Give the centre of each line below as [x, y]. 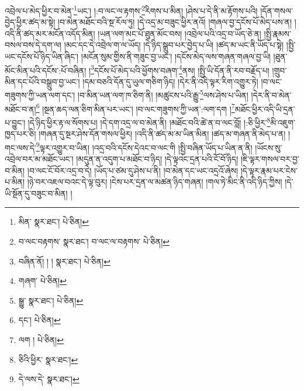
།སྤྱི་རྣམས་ [277, 33]
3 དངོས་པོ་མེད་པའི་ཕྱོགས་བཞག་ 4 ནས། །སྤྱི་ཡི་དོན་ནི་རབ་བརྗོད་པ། [180, 69]
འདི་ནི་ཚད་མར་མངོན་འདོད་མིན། [50, 33]
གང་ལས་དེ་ [20, 147]
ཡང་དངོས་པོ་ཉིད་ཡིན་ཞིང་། [42, 56]
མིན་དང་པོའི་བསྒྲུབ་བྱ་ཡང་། [42, 81]
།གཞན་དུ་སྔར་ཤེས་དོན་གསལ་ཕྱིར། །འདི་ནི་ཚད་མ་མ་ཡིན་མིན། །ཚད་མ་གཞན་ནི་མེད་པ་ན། [162, 134]
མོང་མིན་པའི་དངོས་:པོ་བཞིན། [46, 70]
